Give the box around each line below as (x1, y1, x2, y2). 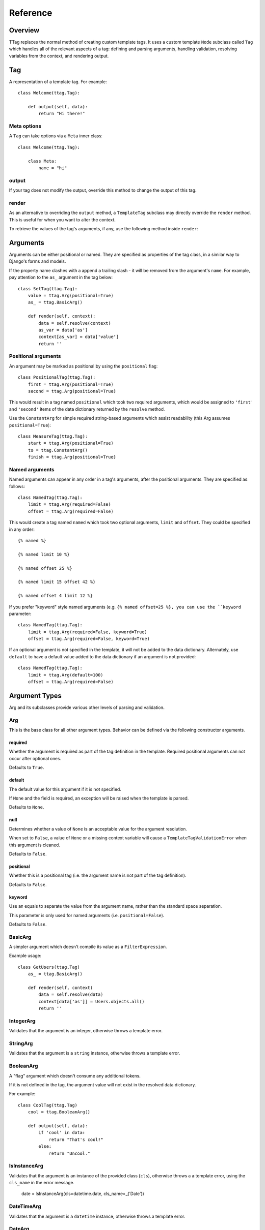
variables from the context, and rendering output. (9, 53, 109, 59)
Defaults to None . (9, 804, 44, 810)
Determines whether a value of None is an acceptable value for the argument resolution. (9, 826, 187, 831)
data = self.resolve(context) (38, 320, 111, 326)
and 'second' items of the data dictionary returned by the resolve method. (9, 406, 165, 412)
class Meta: (27, 158, 57, 164)
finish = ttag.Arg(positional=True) (27, 454, 116, 460)
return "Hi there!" (38, 111, 85, 117)
